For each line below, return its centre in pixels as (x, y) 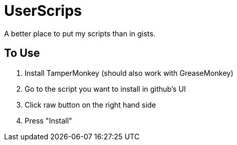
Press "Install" (48, 120)
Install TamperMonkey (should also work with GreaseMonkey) (129, 73)
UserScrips (43, 11)
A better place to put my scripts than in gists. (80, 33)
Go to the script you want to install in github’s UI (105, 89)
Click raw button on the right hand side (90, 105)
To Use (22, 53)
